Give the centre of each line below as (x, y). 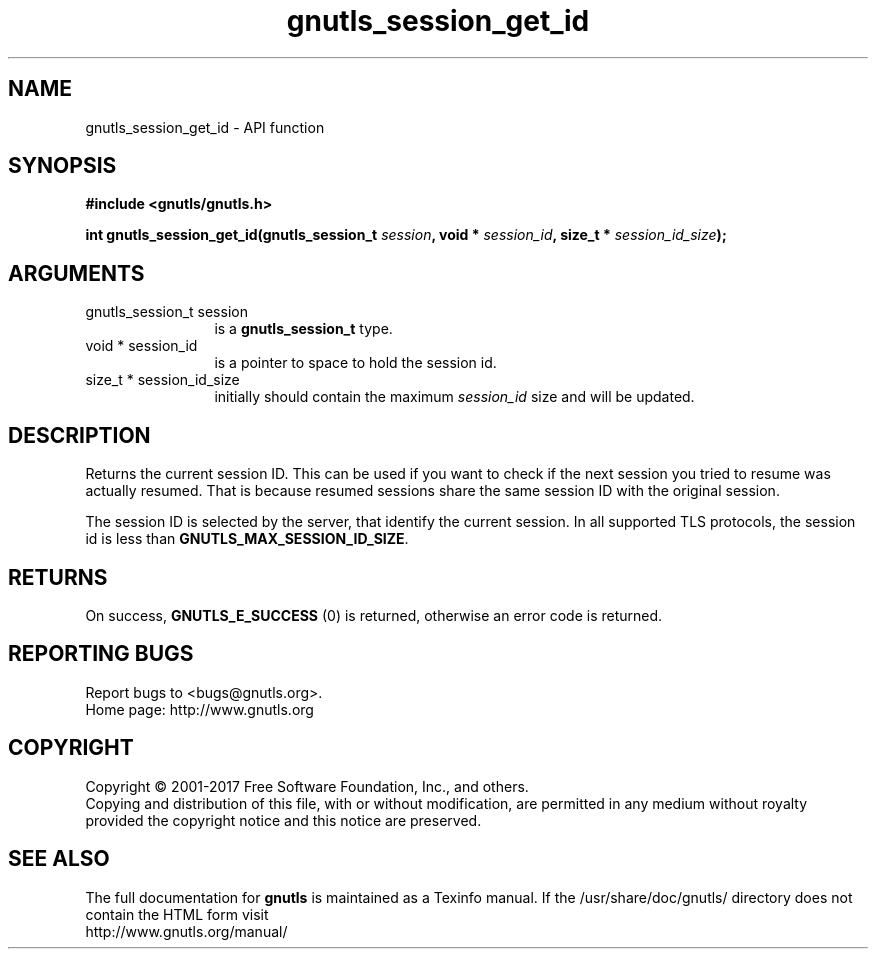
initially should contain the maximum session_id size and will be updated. (454, 397)
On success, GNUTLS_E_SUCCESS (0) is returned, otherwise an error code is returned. (374, 615)
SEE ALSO (59, 859)
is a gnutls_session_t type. (303, 329)
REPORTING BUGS (101, 654)
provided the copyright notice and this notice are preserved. (283, 820)
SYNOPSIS (62, 166)
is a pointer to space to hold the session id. (355, 363)
